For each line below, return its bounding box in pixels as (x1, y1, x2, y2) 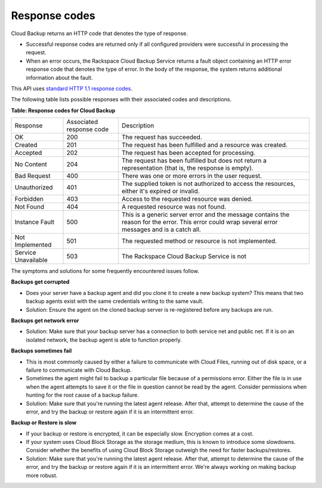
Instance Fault (14, 218, 55, 226)
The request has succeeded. (121, 133, 203, 141)
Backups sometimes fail (11, 347, 72, 355)
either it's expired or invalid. (121, 187, 200, 195)
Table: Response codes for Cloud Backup (11, 107, 116, 114)
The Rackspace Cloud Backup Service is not (121, 252, 247, 260)
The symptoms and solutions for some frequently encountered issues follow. (11, 268, 200, 275)
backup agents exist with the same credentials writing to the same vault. (26, 298, 204, 305)
